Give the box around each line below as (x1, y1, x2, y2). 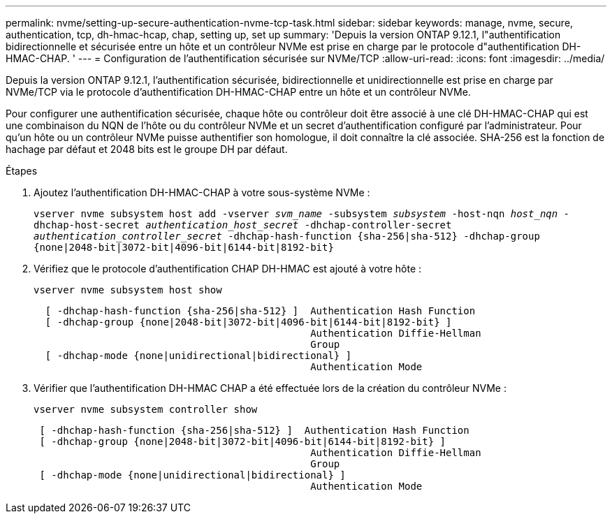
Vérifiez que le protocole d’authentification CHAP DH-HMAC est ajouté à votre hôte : (34, 263, 422, 275)
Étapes (6, 165, 38, 177)
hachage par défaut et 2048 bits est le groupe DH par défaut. (6, 143, 288, 155)
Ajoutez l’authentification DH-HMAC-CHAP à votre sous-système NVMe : (34, 187, 370, 198)
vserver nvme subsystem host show (34, 284, 222, 295)
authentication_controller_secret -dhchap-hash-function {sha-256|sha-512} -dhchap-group (34, 231, 540, 242)
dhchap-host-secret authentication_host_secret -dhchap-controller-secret (34, 219, 452, 231)
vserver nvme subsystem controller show (34, 404, 258, 415)
